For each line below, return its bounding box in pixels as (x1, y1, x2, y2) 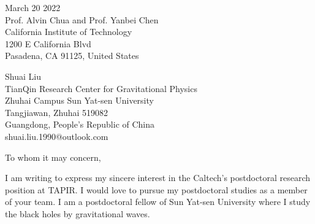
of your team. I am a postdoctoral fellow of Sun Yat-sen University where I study (5, 195, 311, 208)
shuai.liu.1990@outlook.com (5, 129, 108, 142)
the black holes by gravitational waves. (5, 207, 150, 220)
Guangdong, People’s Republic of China (5, 118, 155, 131)
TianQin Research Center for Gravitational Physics (5, 82, 197, 95)
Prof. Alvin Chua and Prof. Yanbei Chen (5, 13, 159, 26)
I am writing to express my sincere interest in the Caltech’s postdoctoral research (5, 171, 311, 184)
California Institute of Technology (5, 25, 132, 38)
